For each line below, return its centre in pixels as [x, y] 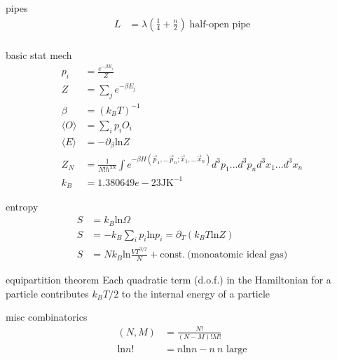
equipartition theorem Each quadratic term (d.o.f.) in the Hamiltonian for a [168, 280]
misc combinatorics [47, 317]
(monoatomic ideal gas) [238, 255]
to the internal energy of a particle [196, 293]
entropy [22, 207]
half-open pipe [220, 24]
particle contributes [47, 293]
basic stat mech [39, 54]
